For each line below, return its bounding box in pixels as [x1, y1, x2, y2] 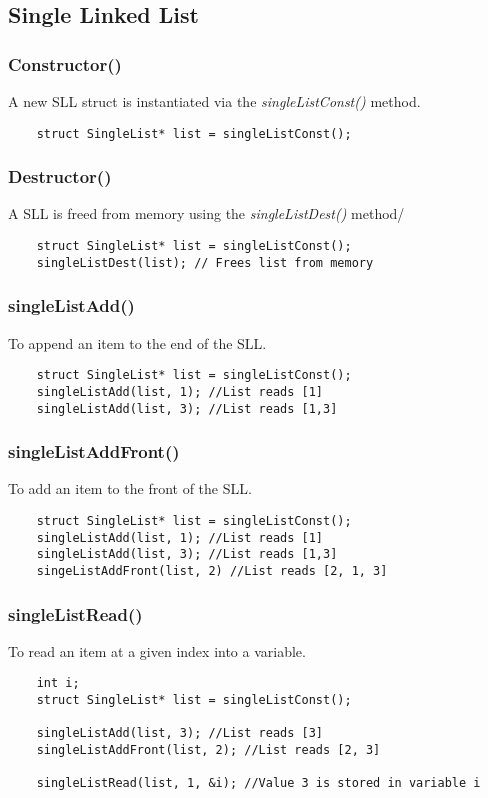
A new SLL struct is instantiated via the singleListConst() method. [8, 91, 421, 111]
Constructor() [8, 51, 122, 76]
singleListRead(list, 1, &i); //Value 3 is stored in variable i [36, 776, 481, 791]
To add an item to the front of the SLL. [8, 478, 252, 499]
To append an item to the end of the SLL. [8, 332, 267, 353]
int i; [36, 676, 80, 691]
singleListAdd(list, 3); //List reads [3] [36, 726, 323, 741]
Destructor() [8, 164, 112, 189]
